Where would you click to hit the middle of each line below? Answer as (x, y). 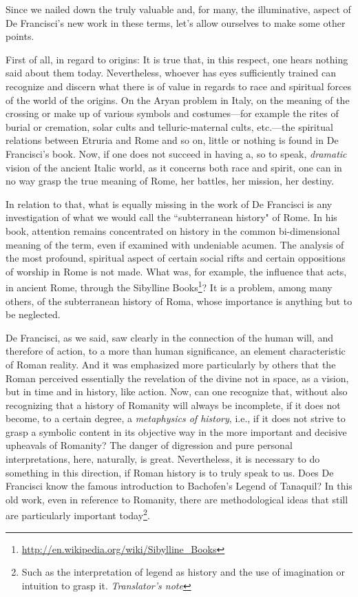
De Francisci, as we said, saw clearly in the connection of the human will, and (169, 337)
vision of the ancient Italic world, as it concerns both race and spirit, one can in (174, 167)
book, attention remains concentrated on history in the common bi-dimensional (173, 230)
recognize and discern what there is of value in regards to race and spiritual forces (178, 86)
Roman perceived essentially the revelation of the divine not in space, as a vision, (177, 378)
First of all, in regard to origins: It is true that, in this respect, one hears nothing (177, 59)
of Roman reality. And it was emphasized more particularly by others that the (171, 364)
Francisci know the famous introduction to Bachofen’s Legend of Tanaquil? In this (179, 486)
